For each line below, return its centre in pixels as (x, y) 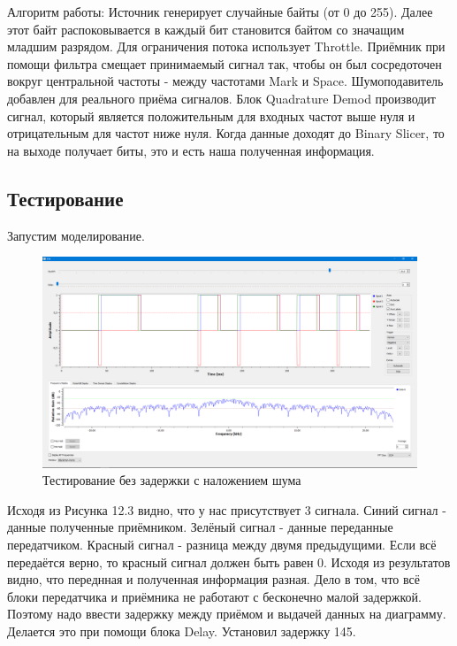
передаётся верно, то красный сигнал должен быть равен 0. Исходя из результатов (229, 561)
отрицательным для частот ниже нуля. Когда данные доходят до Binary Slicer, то (226, 133)
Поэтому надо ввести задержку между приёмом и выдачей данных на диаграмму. (227, 614)
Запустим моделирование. (76, 235)
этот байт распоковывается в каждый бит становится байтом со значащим (206, 29)
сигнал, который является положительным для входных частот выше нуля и (211, 115)
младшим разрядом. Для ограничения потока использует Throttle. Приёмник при (226, 46)
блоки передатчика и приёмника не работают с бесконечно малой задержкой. (214, 596)
